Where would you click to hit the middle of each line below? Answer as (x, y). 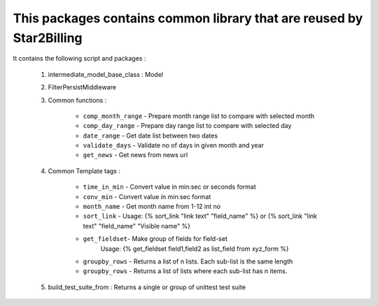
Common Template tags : (84, 170)
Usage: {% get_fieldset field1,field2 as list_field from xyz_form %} (195, 249)
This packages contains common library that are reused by (188, 18)
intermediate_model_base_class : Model (106, 74)
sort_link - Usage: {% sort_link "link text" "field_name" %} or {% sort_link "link (200, 216)
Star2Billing (48, 38)
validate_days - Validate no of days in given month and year (173, 145)
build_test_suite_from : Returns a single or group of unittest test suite (147, 287)
